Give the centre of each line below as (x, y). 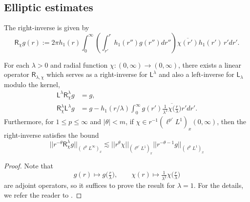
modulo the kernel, (32, 84)
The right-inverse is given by (47, 28)
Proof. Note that (29, 166)
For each (17, 64)
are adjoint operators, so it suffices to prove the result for (90, 185)
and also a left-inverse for (197, 74)
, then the (232, 121)
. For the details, (219, 185)
